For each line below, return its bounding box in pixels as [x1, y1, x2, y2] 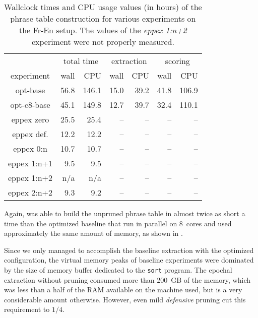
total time [63, 55, 99, 67]
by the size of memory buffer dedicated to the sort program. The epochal [4, 264, 232, 275]
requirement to [4, 304, 50, 314]
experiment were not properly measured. [31, 36, 174, 47]
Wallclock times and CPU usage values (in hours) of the [4, 1, 202, 13]
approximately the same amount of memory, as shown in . [4, 228, 183, 238]
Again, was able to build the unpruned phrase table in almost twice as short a [4, 208, 245, 218]
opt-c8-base [10, 99, 50, 110]
